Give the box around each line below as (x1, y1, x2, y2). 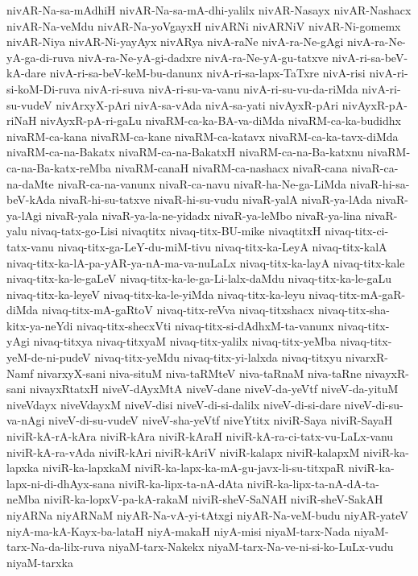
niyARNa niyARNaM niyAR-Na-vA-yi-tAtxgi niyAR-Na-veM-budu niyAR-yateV (6, 507, 408, 523)
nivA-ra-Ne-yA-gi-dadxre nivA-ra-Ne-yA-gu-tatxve (78, 48, 329, 65)
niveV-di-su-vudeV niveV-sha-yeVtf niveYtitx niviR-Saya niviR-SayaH (48, 412, 393, 429)
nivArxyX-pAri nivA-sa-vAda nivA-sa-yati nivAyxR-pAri (56, 96, 339, 113)
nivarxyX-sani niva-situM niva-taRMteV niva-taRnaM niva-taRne (37, 364, 362, 381)
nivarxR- (345, 349, 388, 366)
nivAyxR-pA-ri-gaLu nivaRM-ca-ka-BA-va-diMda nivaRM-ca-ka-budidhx (40, 112, 401, 129)
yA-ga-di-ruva (6, 48, 75, 65)
